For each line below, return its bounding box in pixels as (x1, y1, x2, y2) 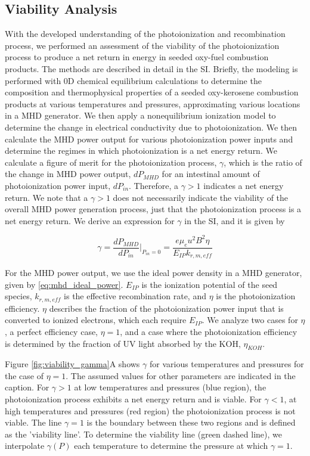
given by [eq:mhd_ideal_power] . (5, 278, 123, 290)
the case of (5, 369, 44, 381)
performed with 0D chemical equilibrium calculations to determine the (5, 74, 262, 86)
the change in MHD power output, (5, 167, 131, 180)
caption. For (5, 381, 49, 393)
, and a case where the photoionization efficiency (120, 325, 297, 337)
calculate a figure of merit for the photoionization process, (5, 156, 217, 168)
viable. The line (5, 416, 62, 429)
